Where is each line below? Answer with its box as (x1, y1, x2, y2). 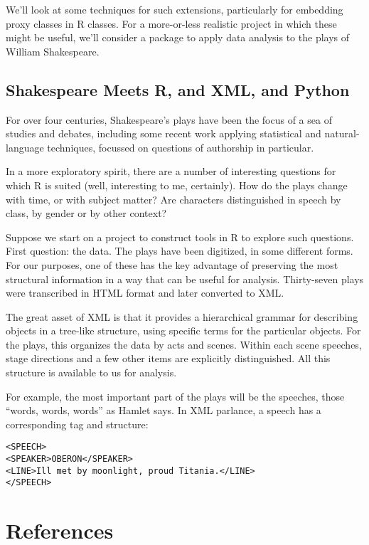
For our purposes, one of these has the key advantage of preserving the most (6, 257, 338, 272)
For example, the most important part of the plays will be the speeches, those (6, 388, 345, 403)
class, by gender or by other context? (6, 206, 167, 221)
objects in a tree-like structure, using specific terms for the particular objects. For (6, 323, 361, 338)
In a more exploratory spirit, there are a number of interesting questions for (6, 164, 336, 179)
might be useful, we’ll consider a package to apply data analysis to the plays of (6, 30, 350, 45)
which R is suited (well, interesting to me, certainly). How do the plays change (6, 177, 348, 192)
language (6, 139, 44, 154)
